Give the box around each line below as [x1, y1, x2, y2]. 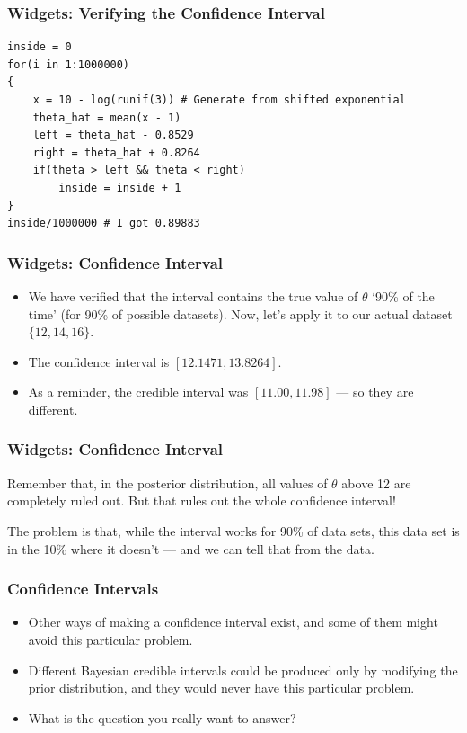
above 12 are [341, 473, 411, 492]
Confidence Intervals [7, 577, 159, 600]
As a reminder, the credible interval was [28, 382, 249, 401]
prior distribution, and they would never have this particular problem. [28, 678, 415, 697]
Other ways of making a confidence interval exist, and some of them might [28, 612, 438, 631]
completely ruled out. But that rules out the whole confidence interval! [7, 491, 396, 510]
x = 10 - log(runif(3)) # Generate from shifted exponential [32, 94, 406, 106]
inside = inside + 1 [58, 181, 181, 194]
